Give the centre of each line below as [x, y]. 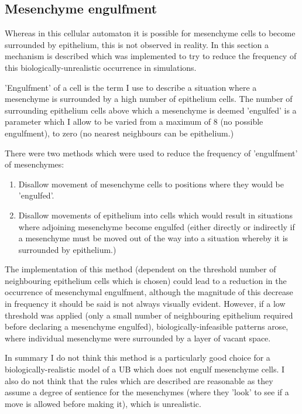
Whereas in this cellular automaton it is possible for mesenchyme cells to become [150, 33]
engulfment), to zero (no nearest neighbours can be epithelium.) [119, 133]
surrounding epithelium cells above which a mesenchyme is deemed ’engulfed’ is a [151, 110]
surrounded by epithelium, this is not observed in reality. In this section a [137, 44]
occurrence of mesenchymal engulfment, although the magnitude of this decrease [149, 292]
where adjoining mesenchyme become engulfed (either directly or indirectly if [157, 226]
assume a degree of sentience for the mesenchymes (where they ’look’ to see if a [147, 392]
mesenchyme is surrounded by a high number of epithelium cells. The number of [149, 99]
